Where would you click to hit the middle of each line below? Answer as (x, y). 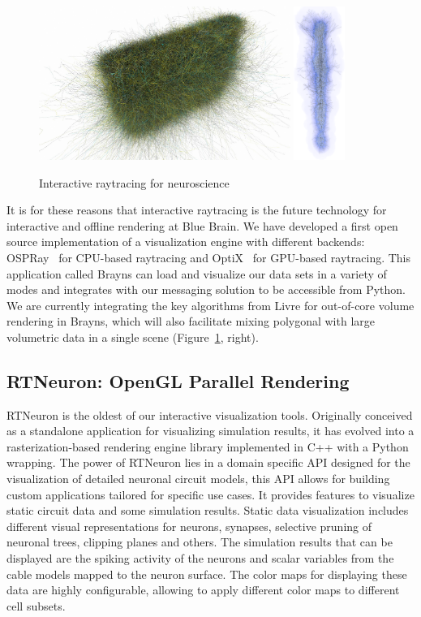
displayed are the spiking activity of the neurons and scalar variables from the (200, 558)
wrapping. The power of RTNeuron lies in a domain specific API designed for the (208, 462)
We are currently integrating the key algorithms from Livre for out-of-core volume (210, 305)
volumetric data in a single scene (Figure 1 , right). (133, 337)
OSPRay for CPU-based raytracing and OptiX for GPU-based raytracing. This (209, 257)
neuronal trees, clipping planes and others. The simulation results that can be (200, 542)
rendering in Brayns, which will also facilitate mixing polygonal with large (191, 321)
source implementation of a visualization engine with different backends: (186, 242)
